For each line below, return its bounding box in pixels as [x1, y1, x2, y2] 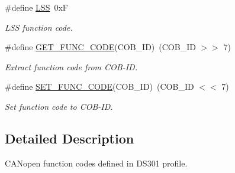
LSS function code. [5, 21, 73, 33]
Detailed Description [5, 129, 134, 147]
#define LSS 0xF [5, 1, 68, 13]
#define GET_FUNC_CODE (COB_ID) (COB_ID [5, 41, 196, 53]
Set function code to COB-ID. [5, 100, 113, 112]
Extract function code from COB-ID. [5, 60, 137, 73]
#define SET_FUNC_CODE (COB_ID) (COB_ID [5, 80, 194, 93]
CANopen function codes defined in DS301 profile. [5, 156, 188, 169]
